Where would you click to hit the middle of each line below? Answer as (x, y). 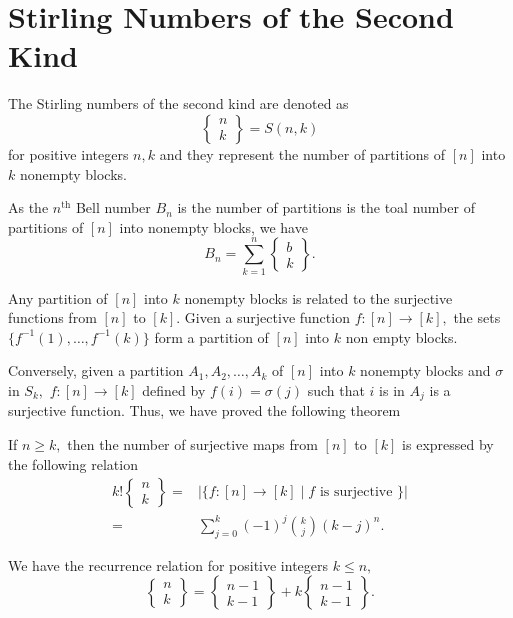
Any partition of (58, 297)
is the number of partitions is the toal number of (326, 207)
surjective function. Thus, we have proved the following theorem (204, 410)
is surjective (356, 492)
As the (28, 207)
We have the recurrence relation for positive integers (168, 564)
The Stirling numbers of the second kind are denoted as (178, 103)
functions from (52, 317)
